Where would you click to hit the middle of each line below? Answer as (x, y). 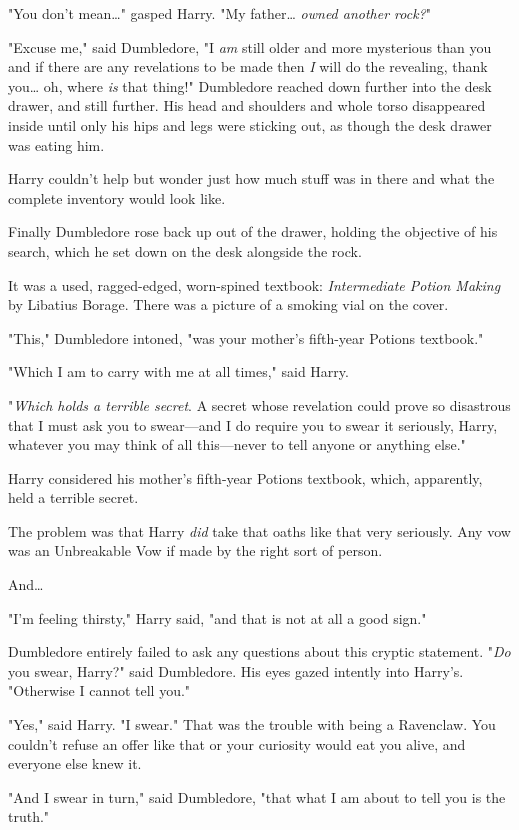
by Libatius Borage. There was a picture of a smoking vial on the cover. (228, 304)
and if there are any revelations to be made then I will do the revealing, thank (248, 66)
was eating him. (56, 144)
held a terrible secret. (73, 497)
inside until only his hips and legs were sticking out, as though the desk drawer (250, 124)
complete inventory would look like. (117, 197)
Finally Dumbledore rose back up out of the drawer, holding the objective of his (253, 231)
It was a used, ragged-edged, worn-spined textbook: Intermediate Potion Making (254, 284)
